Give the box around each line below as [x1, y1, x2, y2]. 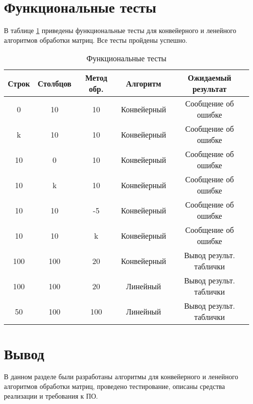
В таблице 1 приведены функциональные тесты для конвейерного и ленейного [4, 25, 236, 35]
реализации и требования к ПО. [4, 390, 98, 401]
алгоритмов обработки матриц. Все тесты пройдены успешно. [4, 35, 187, 45]
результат [192, 83, 227, 95]
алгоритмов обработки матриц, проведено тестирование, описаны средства [4, 381, 225, 391]
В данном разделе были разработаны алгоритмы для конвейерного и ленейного [4, 371, 238, 382]
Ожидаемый [188, 72, 232, 84]
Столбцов [37, 77, 72, 89]
